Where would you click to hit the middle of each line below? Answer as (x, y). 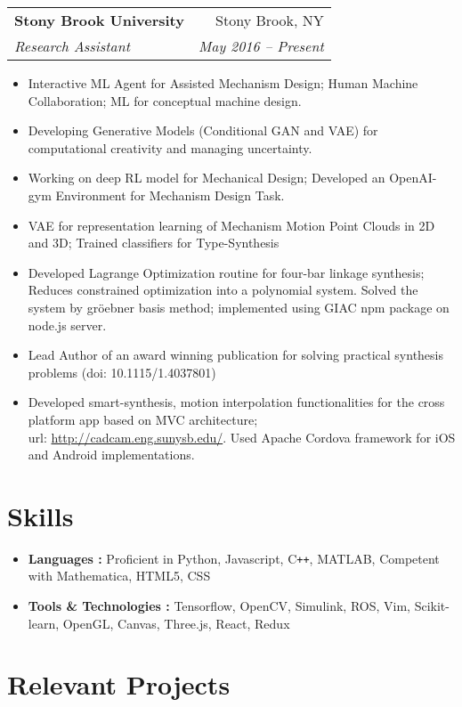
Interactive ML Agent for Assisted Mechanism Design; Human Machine (223, 83)
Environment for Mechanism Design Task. (170, 195)
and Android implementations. (111, 455)
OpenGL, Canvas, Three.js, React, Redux (176, 623)
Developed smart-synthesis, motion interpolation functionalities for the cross (236, 402)
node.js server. (67, 325)
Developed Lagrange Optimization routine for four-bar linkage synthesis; (226, 272)
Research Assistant (73, 46)
